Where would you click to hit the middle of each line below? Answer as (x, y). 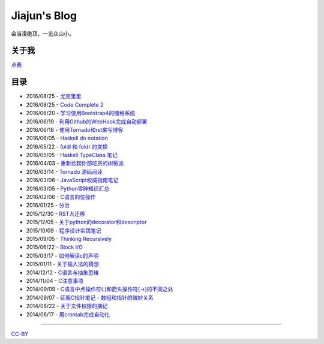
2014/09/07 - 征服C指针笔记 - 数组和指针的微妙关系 (90, 297)
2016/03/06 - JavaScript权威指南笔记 (72, 180)
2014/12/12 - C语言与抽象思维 (62, 272)
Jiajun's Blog (44, 16)
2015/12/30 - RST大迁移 (55, 213)
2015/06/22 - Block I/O (55, 247)
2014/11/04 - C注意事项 (55, 280)
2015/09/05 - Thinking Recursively (69, 239)
